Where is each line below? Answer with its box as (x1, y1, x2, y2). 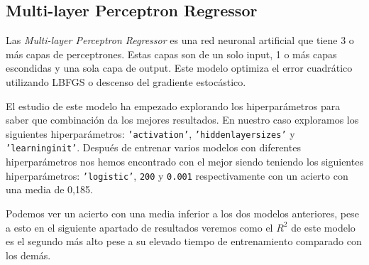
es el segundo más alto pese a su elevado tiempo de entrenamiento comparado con (6, 234, 362, 249)
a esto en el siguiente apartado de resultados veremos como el (6, 220, 273, 234)
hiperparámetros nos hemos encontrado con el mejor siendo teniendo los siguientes (6, 154, 363, 169)
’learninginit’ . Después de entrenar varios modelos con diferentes (6, 140, 301, 155)
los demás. (6, 247, 51, 262)
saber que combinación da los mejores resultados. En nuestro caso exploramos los (6, 112, 359, 127)
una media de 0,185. (6, 182, 93, 197)
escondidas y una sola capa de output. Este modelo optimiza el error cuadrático (6, 60, 353, 75)
